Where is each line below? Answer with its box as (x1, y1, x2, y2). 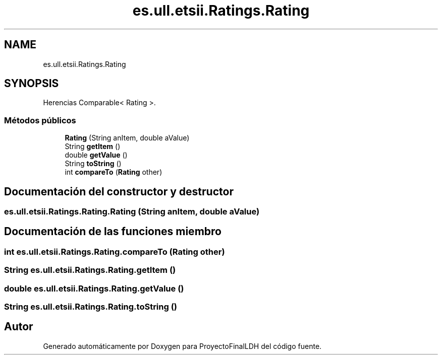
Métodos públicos (4, 115, 76, 125)
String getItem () (65, 142, 121, 151)
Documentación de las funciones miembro (4, 225, 222, 238)
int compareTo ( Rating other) (65, 168, 162, 177)
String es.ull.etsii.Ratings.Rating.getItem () (4, 265, 176, 275)
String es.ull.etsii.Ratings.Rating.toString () (4, 302, 178, 312)
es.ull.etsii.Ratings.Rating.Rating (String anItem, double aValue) (4, 206, 260, 217)
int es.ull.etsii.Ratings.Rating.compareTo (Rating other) (4, 246, 225, 257)
